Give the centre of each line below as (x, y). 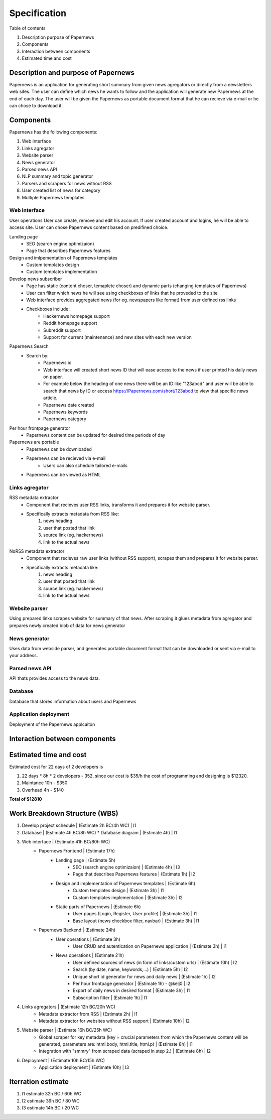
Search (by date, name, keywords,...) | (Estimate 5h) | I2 (130, 969)
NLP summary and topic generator (57, 176)
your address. (24, 656)
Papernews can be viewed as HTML (64, 475)
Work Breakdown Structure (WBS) (64, 814)
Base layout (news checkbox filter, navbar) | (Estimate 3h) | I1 (136, 921)
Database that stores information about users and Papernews (73, 701)
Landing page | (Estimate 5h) (86, 860)
